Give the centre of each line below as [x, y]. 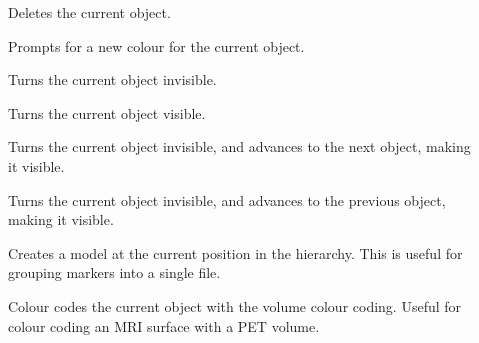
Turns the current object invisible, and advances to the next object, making [239, 146]
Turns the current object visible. [107, 112]
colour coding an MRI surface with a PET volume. [164, 325]
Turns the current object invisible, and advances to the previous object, [227, 199]
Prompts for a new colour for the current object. [156, 45]
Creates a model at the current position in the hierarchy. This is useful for [235, 252]
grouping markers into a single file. [114, 272]
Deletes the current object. [89, 12]
